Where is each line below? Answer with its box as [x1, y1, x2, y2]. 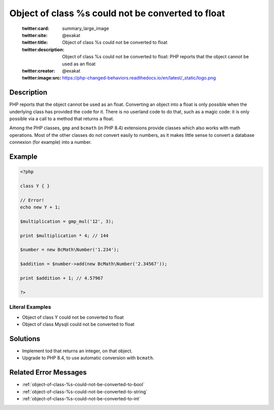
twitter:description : [22, 46, 64, 53]
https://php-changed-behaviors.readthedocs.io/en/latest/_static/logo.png [62, 75, 216, 81]
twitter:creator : [22, 67, 55, 73]
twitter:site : [22, 32, 48, 38]
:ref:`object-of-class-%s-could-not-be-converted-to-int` [22, 395, 141, 401]
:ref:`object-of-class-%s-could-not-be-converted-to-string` [22, 388, 148, 395]
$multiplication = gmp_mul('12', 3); [20, 218, 114, 224]
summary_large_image [62, 25, 109, 31]
